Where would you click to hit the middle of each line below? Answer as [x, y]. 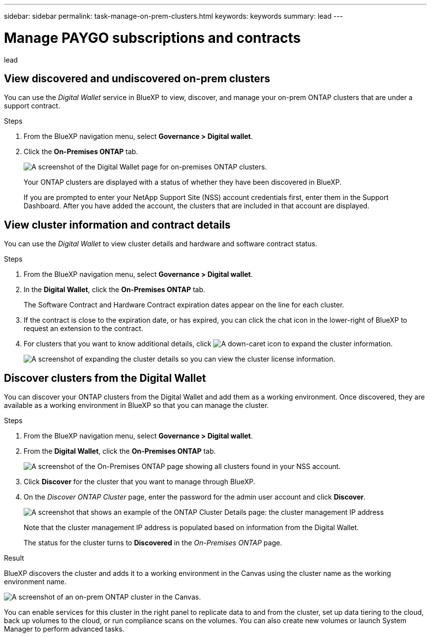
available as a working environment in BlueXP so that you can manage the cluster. [137, 405]
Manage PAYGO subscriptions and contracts [153, 38]
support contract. [32, 106]
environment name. [35, 582]
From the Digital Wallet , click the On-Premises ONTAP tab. [120, 451]
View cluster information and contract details [117, 225]
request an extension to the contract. [83, 329]
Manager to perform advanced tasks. [64, 629]
